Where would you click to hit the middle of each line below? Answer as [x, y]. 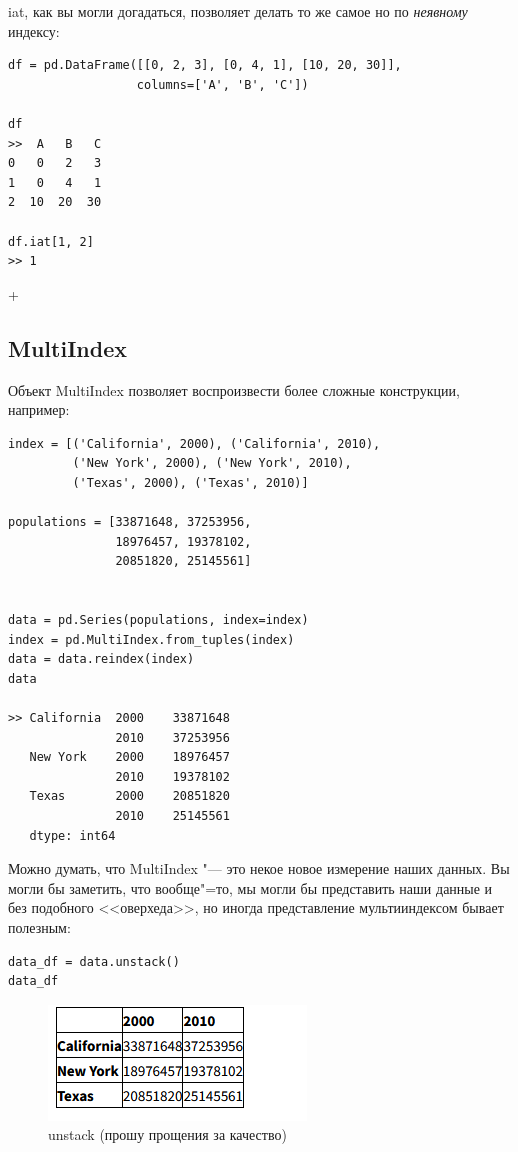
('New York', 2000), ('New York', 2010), [212, 463]
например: [39, 409]
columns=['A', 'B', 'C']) [222, 84]
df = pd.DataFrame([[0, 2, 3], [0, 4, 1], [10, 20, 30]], [205, 65]
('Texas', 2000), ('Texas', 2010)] [190, 482]
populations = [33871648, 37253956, [130, 522]
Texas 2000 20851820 [129, 796]
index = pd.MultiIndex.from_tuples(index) [151, 639]
